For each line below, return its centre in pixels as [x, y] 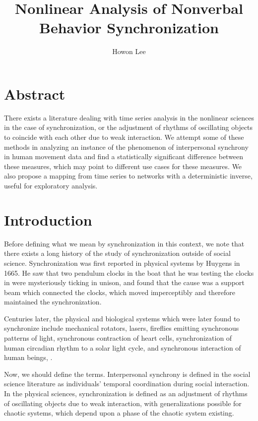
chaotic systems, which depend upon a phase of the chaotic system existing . [119, 413]
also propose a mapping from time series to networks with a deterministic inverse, [128, 176]
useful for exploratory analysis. [51, 185]
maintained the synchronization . [53, 302]
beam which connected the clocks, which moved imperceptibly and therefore [120, 292]
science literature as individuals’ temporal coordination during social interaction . [127, 384]
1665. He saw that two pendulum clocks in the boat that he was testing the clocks [129, 272]
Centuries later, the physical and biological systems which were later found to [122, 318]
